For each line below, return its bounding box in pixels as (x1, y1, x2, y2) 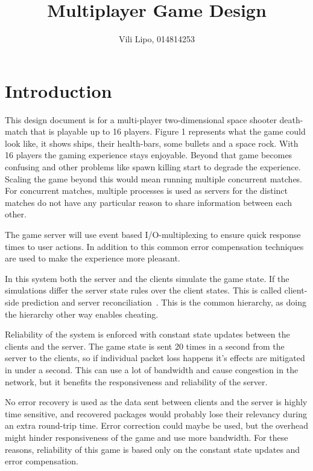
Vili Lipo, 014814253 (118, 33, 195, 45)
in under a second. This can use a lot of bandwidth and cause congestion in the (5, 363, 299, 376)
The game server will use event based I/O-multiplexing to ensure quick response (5, 228, 301, 240)
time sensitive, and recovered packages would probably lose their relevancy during (5, 407, 308, 420)
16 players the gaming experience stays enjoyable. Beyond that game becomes (5, 149, 292, 161)
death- (279, 113, 303, 126)
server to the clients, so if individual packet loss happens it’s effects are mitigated (5, 351, 305, 364)
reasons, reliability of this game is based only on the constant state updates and (5, 443, 300, 455)
